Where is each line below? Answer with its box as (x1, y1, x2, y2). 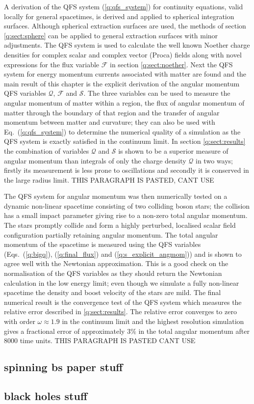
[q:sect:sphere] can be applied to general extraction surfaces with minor (4, 30, 218, 40)
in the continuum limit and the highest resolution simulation (62, 316, 244, 326)
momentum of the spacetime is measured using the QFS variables (4, 239, 201, 249)
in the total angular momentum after (138, 325, 250, 336)
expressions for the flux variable (4, 59, 100, 69)
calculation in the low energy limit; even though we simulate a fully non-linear (4, 277, 239, 288)
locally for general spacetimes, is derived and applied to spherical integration (4, 11, 234, 21)
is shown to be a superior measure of (118, 145, 229, 156)
